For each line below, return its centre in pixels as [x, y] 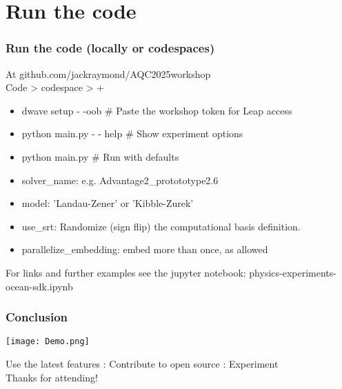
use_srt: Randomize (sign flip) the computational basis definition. [161, 226]
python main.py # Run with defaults [100, 156]
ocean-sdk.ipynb [39, 286]
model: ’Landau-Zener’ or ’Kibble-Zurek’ [108, 203]
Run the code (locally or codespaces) [110, 48]
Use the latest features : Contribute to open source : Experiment [142, 363]
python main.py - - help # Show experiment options [132, 133]
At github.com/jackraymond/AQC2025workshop [108, 73]
